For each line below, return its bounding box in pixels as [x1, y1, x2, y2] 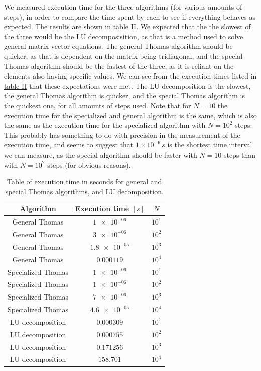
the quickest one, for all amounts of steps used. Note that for [4, 100, 191, 110]
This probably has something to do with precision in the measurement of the [4, 129, 240, 140]
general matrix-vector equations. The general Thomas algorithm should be [4, 41, 233, 51]
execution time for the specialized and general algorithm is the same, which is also [4, 110, 257, 120]
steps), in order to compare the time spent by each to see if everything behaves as [4, 11, 256, 22]
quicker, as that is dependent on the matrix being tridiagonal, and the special [4, 50, 243, 61]
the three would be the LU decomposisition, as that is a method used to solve [4, 31, 243, 41]
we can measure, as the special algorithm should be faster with [4, 149, 197, 160]
